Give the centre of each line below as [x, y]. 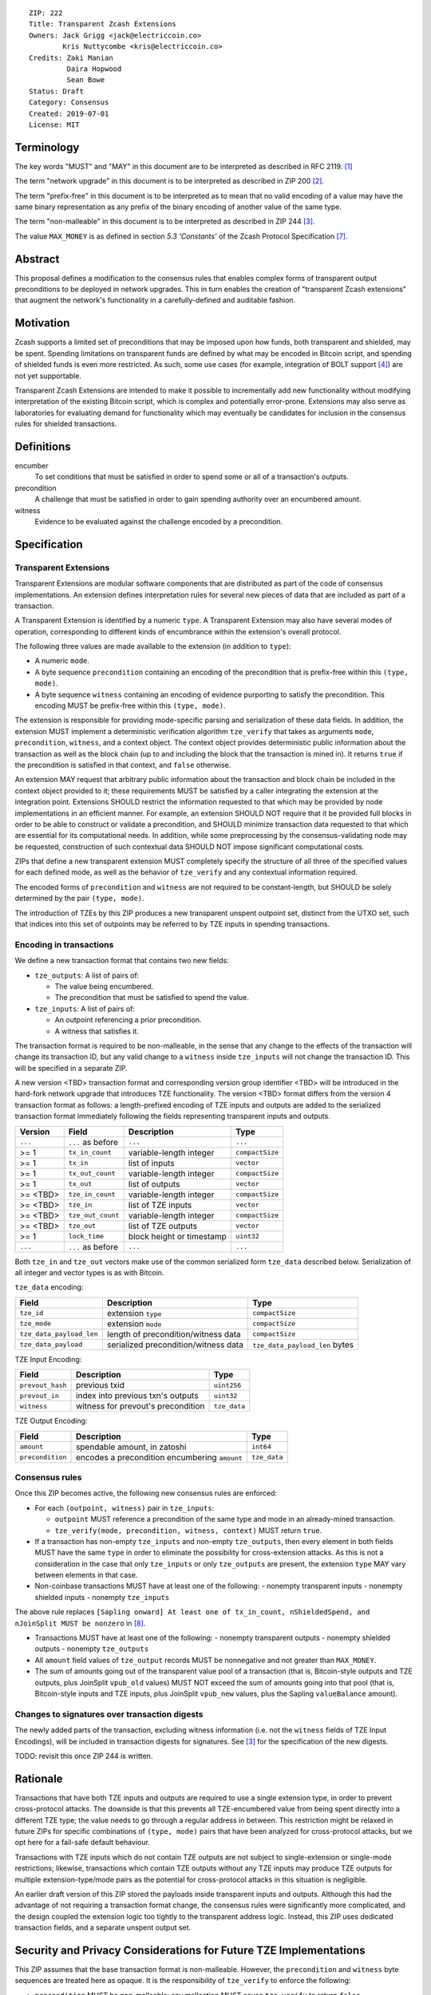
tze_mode [36, 1323]
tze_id [32, 1313]
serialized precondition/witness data [175, 1345]
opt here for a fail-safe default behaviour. [83, 1843]
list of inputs [151, 1163]
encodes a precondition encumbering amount [159, 1457]
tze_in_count [92, 1194]
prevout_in [40, 1395]
